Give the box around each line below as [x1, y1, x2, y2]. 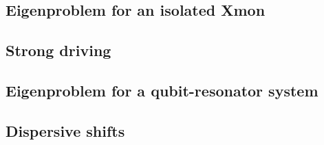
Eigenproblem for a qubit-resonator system [6, 79, 318, 101]
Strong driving [6, 40, 111, 61]
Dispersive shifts [6, 120, 125, 141]
